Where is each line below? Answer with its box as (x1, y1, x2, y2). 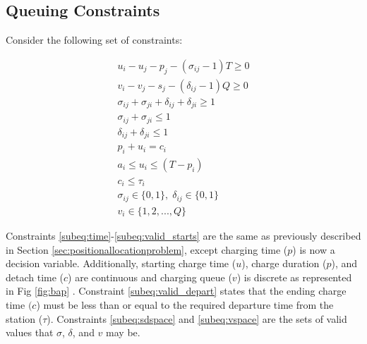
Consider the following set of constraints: (6, 32, 183, 47)
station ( (6, 311, 43, 326)
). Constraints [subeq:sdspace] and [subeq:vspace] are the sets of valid (47, 311, 347, 326)
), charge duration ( (241, 256, 327, 271)
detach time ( (6, 269, 64, 284)
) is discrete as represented (236, 269, 352, 284)
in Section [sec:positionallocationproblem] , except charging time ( (6, 242, 288, 257)
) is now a (292, 242, 335, 257)
